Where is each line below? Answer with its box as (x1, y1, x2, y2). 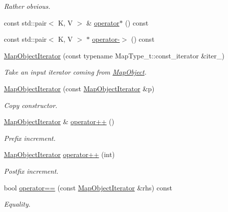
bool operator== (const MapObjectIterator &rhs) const (4, 182, 172, 192)
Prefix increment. (4, 132, 56, 143)
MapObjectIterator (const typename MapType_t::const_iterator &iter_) (4, 50, 225, 60)
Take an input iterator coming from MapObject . (4, 67, 147, 77)
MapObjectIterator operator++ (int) (4, 149, 115, 159)
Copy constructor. (4, 100, 58, 110)
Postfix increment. (4, 165, 59, 176)
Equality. (4, 199, 31, 209)
